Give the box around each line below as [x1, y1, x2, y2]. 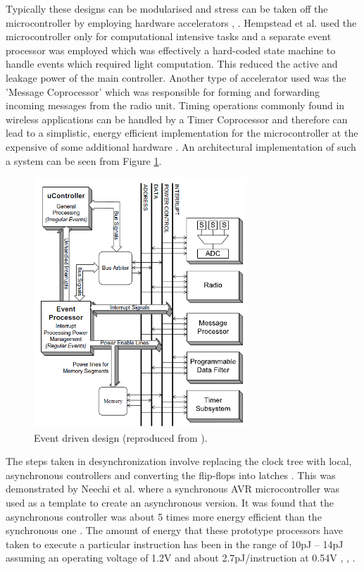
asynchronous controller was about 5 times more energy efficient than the [6, 509, 322, 523]
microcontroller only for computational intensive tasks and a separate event [6, 29, 332, 44]
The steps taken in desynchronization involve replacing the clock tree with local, [6, 454, 352, 469]
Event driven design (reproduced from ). [34, 430, 208, 445]
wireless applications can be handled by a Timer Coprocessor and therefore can [6, 111, 348, 126]
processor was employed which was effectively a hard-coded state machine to [6, 42, 336, 57]
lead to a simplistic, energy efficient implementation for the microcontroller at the [6, 125, 358, 140]
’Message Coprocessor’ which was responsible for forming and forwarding [6, 84, 320, 99]
